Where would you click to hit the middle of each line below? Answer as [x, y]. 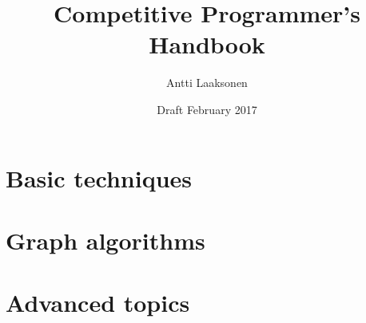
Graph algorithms [105, 240]
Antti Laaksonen [207, 83]
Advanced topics [98, 303]
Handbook [207, 44]
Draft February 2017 [207, 109]
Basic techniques [99, 177]
